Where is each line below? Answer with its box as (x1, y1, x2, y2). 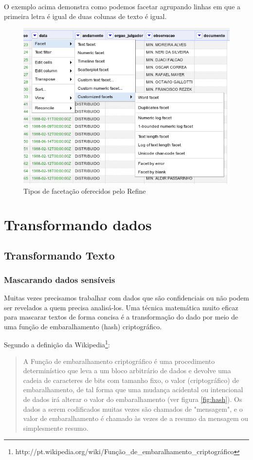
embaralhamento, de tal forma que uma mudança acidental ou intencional (23, 384, 243, 395)
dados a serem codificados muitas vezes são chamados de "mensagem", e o (23, 403, 243, 414)
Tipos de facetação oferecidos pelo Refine (23, 185, 146, 196)
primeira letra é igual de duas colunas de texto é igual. (4, 11, 167, 21)
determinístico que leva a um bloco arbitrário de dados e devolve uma (23, 365, 231, 376)
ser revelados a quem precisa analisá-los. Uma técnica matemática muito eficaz (4, 302, 238, 312)
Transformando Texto (4, 248, 115, 263)
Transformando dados (4, 214, 152, 234)
